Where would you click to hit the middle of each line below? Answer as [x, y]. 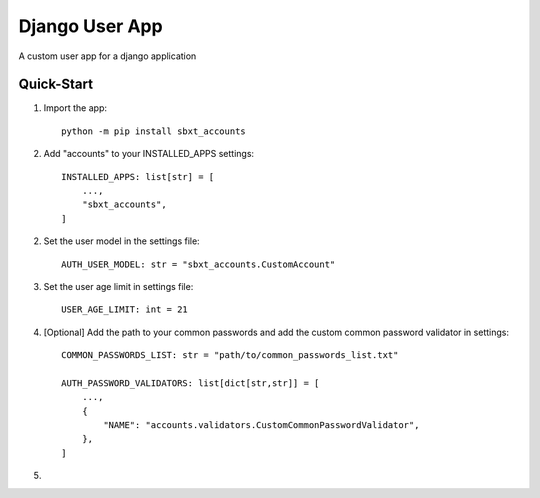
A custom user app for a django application [107, 56]
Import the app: [75, 108]
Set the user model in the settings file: [121, 241]
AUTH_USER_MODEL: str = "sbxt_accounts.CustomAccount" [198, 264]
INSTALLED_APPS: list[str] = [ [138, 176]
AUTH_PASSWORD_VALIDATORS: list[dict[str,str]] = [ [190, 383]
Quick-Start [56, 84]
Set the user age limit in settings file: [118, 286]
